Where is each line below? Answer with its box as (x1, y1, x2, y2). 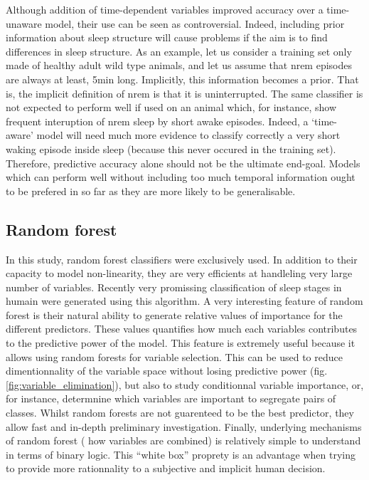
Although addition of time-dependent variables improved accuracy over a (6, 2, 323, 16)
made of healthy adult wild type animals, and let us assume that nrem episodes (6, 58, 353, 73)
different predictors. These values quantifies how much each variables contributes (6, 321, 358, 336)
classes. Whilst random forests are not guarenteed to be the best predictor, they (6, 405, 354, 420)
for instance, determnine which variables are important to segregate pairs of (6, 391, 336, 406)
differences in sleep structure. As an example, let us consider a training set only (6, 43, 352, 58)
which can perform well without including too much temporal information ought (6, 169, 355, 184)
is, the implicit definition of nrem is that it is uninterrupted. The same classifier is (6, 85, 363, 100)
